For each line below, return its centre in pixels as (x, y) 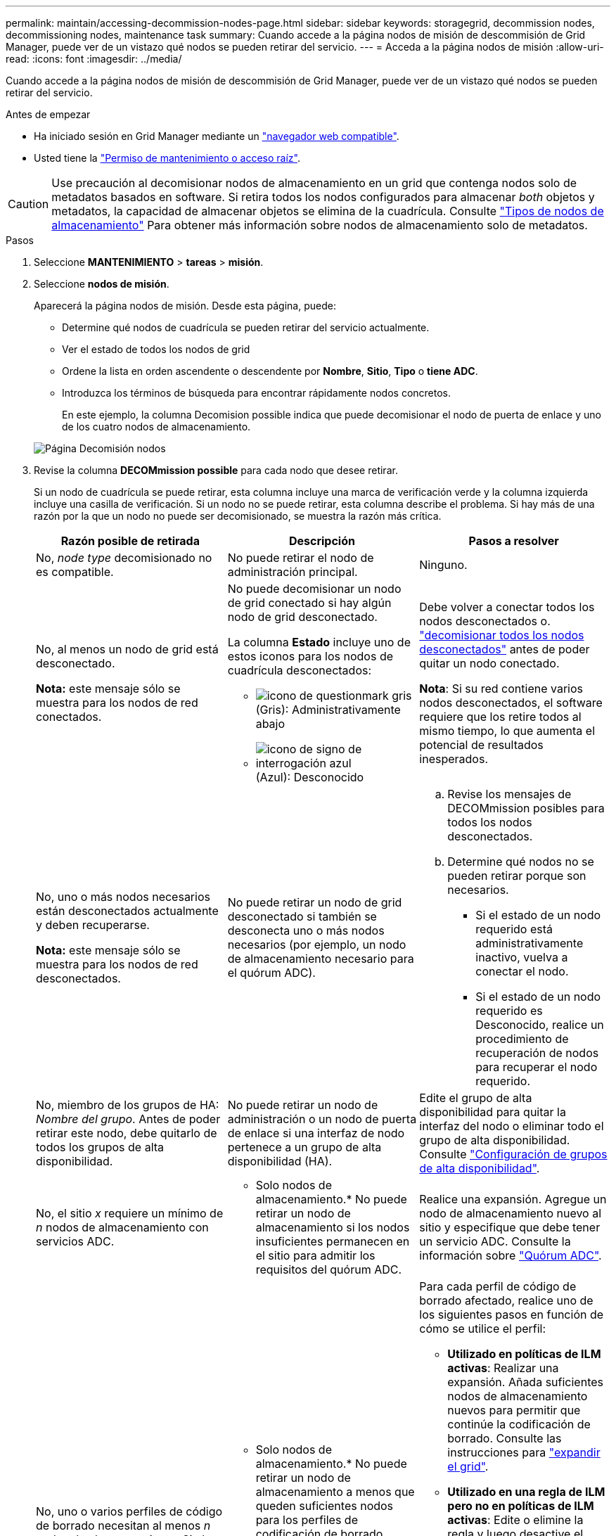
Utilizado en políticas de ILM (524, 1354)
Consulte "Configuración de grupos (513, 1154)
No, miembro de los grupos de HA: (128, 1105)
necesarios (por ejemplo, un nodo (317, 945)
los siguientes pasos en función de (512, 1314)
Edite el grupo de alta (476, 1098)
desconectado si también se (302, 916)
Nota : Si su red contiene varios (501, 689)
